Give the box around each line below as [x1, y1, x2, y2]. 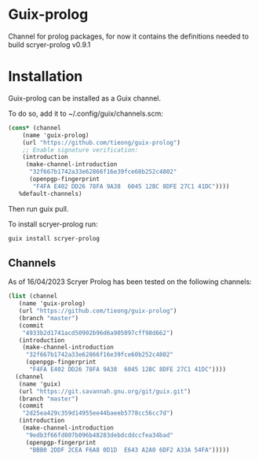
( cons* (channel [8, 124, 61, 131]
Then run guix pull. [8, 204, 69, 213]
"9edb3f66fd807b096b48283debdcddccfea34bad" [25, 431, 174, 439]
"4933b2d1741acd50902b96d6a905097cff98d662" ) [22, 329, 174, 337]
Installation [8, 68, 83, 86]
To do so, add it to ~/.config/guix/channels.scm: [8, 109, 163, 118]
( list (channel [8, 293, 58, 301]
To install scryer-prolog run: [8, 219, 98, 229]
